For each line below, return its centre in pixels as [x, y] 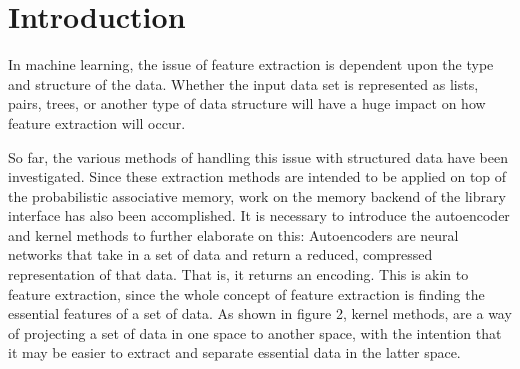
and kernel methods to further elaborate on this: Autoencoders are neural [233, 234]
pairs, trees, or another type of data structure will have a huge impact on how [247, 103]
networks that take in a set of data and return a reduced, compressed [220, 254]
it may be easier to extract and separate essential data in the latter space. [234, 352]
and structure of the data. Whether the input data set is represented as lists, [243, 83]
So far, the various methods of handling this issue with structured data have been [258, 156]
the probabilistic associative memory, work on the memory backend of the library [257, 195]
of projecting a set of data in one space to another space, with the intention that [255, 332]
